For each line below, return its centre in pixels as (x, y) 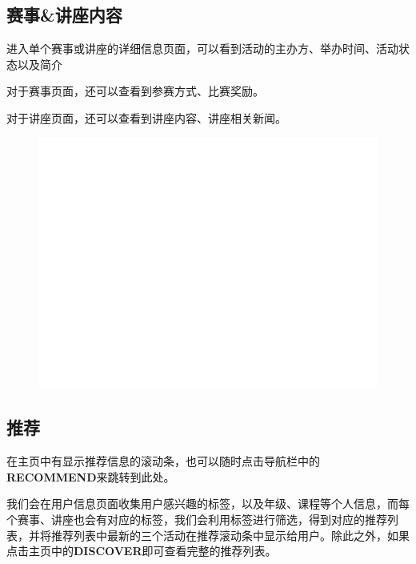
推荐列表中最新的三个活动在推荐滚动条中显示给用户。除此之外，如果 (230, 535)
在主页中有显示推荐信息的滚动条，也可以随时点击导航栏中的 (163, 461)
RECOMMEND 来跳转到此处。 (91, 476)
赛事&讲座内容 (64, 15)
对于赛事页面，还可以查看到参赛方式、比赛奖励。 (135, 91)
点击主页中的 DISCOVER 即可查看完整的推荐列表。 (142, 551)
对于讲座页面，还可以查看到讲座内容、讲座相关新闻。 (146, 117)
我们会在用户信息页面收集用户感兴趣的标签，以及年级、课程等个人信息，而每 (208, 504)
